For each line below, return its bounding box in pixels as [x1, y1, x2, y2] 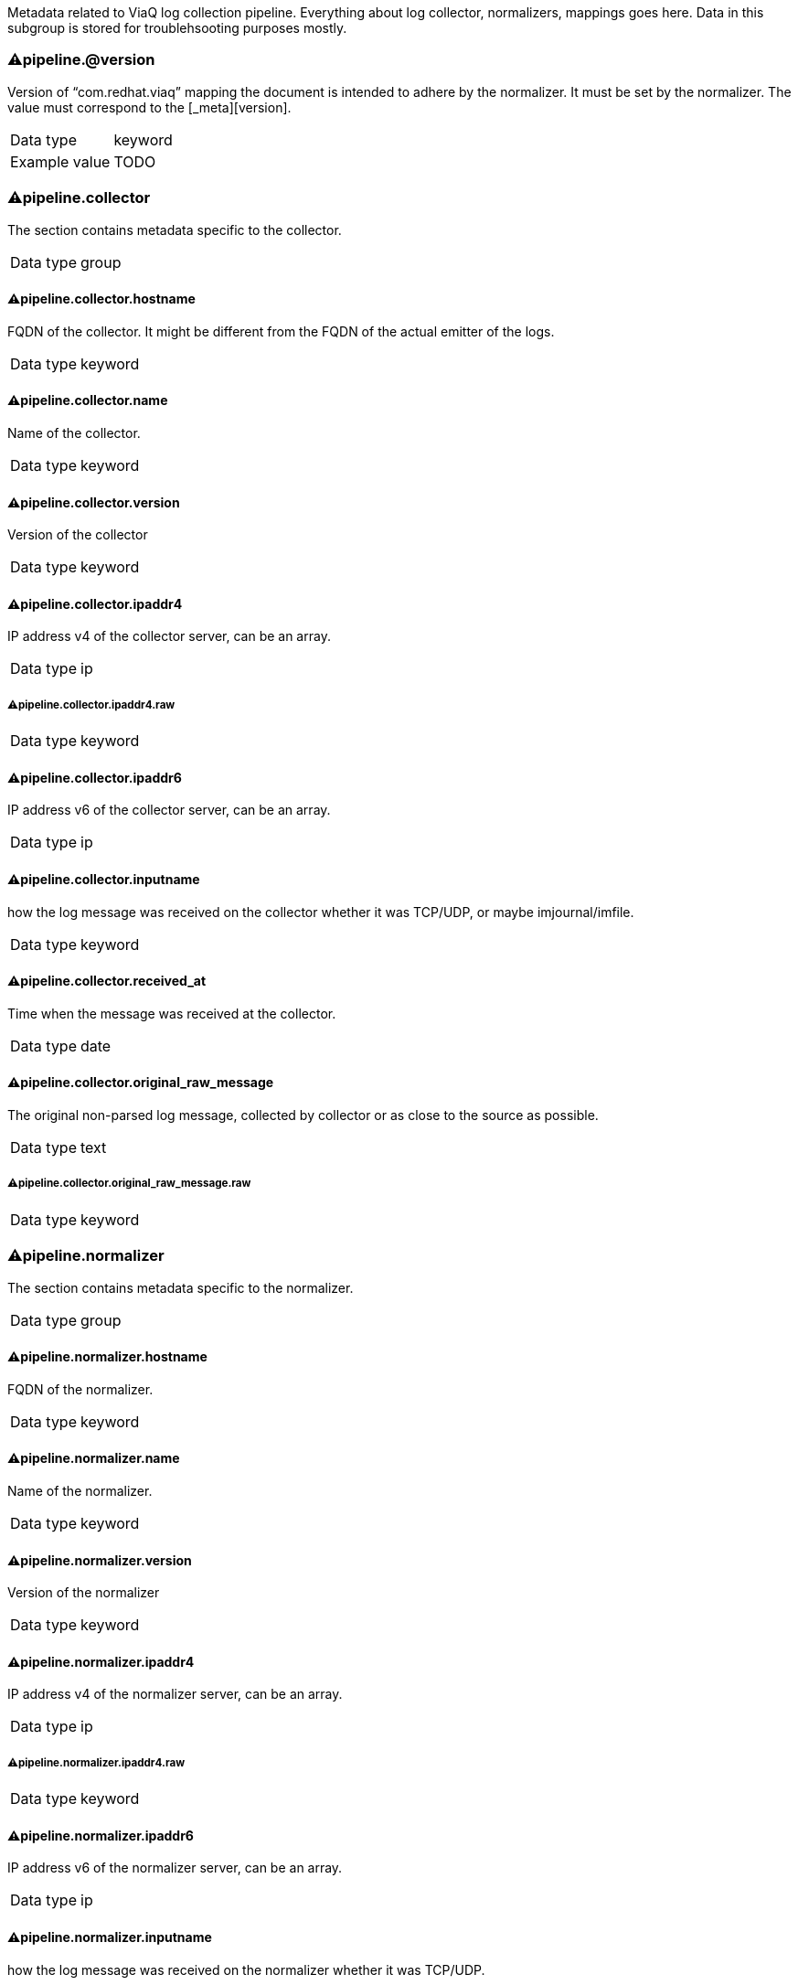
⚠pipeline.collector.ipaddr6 [7, 769, 182, 785]
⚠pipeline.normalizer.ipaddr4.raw [7, 1756, 186, 1769]
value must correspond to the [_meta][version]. [7, 99, 292, 115]
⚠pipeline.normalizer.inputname [7, 1929, 212, 1946]
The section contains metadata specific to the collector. [7, 221, 342, 238]
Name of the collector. [7, 424, 141, 441]
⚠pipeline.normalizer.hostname [7, 1349, 207, 1365]
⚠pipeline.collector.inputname [7, 870, 200, 887]
